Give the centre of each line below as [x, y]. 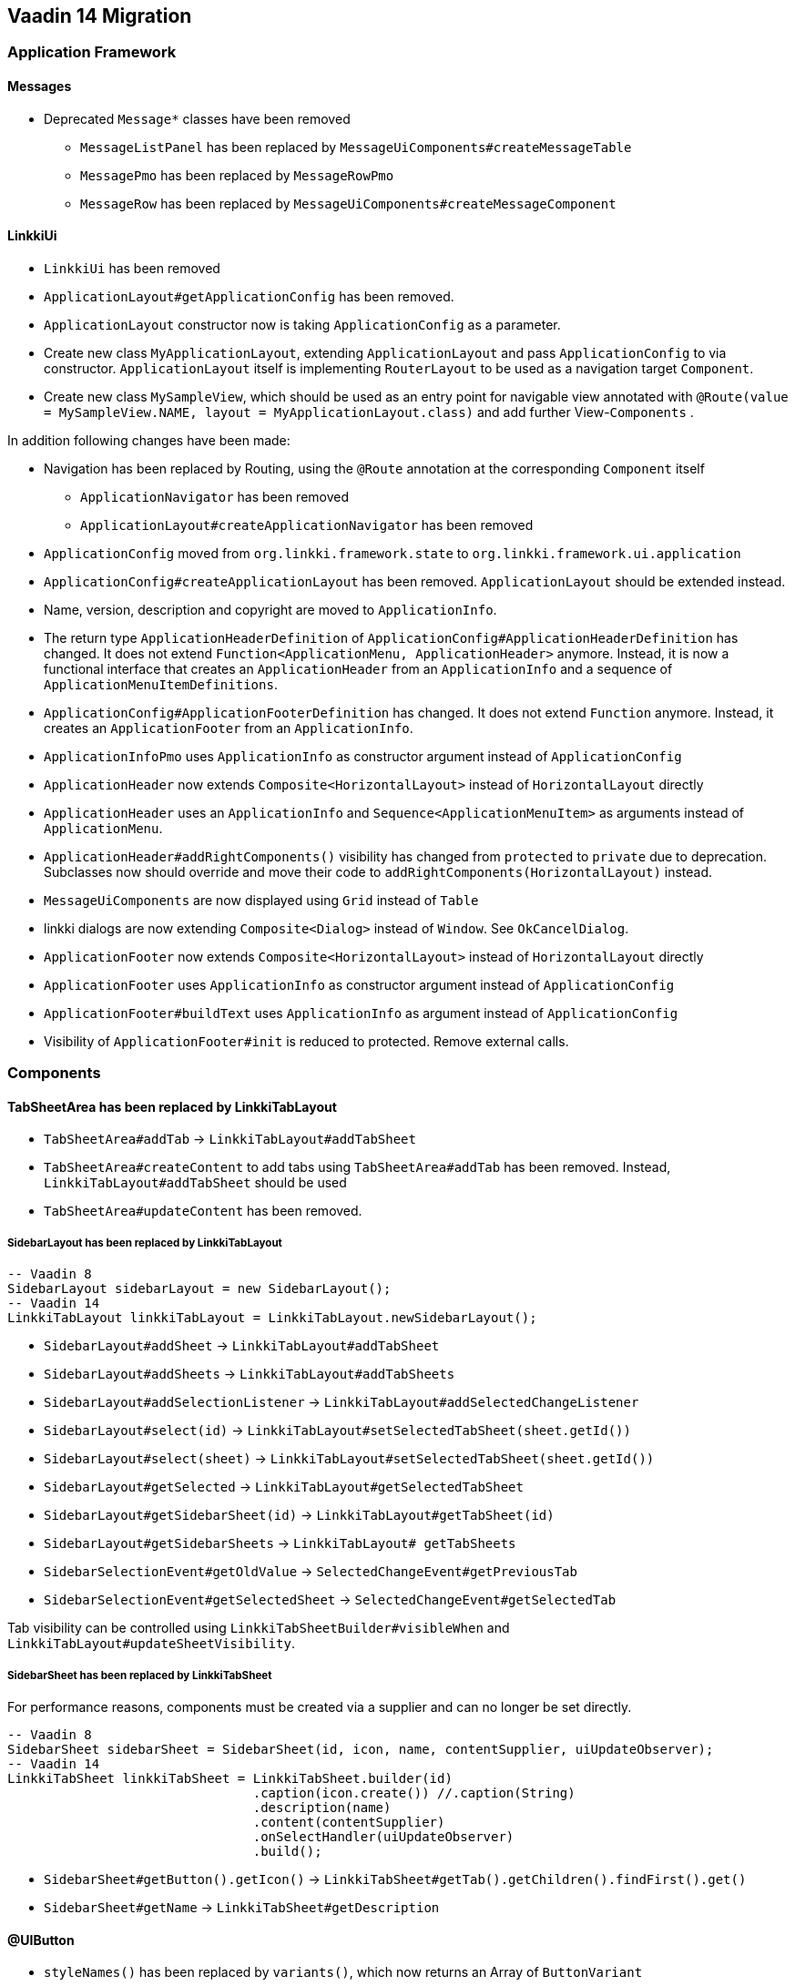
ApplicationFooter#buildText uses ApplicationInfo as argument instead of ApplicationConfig [361, 1013]
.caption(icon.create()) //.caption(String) [414, 1793]
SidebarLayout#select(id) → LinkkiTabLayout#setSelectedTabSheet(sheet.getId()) [337, 1431]
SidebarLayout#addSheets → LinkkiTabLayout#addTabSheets [250, 1374]
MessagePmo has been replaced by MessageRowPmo [237, 175]
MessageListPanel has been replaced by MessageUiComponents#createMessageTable [356, 147]
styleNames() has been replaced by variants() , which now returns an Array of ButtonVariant [343, 1972]
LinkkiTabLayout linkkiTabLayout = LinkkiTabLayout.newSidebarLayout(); [272, 1318]
